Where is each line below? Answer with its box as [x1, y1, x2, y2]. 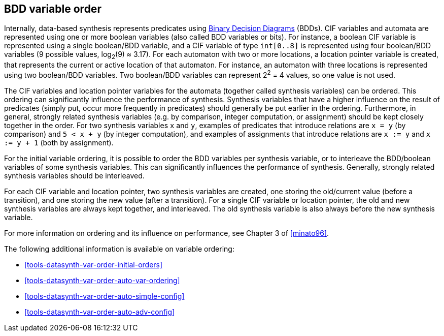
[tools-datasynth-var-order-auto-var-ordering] [24, 276, 180, 285]
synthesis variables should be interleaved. [4, 171, 145, 180]
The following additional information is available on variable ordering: [4, 244, 234, 253]
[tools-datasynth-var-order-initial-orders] [24, 260, 163, 269]
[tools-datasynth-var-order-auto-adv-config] [24, 307, 175, 316]
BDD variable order [4, 3, 101, 15]
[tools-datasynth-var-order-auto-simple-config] [24, 291, 185, 300]
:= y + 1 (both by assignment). [4, 138, 114, 147]
